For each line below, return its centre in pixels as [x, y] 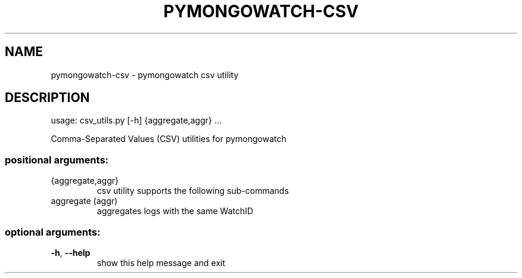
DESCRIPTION [47, 98]
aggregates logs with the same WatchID [175, 211]
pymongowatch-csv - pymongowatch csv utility [145, 75]
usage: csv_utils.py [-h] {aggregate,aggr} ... [136, 121]
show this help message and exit [161, 262]
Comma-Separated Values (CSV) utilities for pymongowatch [169, 139]
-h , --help [71, 252]
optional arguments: [53, 232]
